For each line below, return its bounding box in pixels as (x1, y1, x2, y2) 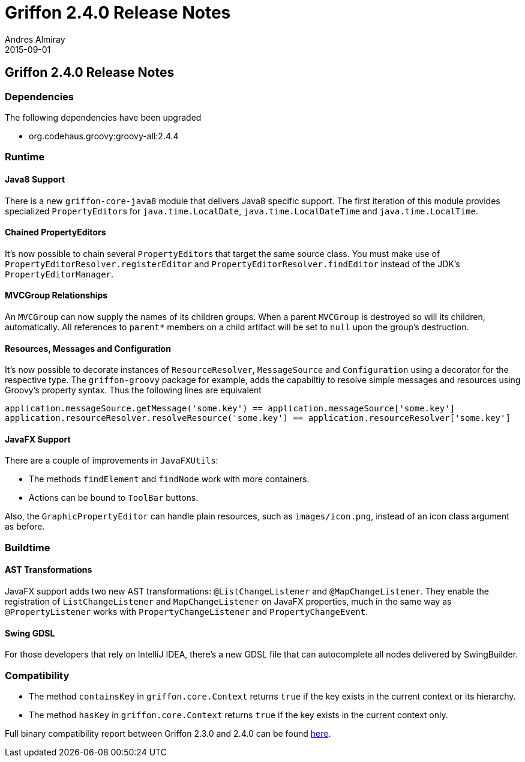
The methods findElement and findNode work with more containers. (29, 474, 310, 485)
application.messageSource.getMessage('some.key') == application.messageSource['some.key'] (5, 404, 455, 414)
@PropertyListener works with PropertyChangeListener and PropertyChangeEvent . (5, 606, 368, 617)
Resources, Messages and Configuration (5, 343, 171, 354)
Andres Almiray (5, 34, 65, 44)
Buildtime (5, 541, 50, 554)
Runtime (5, 151, 45, 163)
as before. (5, 521, 45, 532)
